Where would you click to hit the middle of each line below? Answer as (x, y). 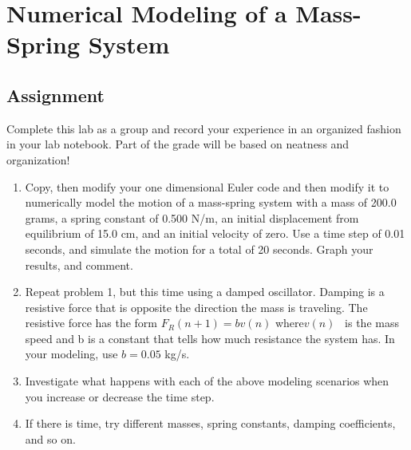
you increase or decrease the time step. (120, 396)
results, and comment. (79, 264)
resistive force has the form (91, 323)
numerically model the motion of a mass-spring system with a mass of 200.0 (211, 202)
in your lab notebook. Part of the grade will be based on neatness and (178, 144)
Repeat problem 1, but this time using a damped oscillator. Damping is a (205, 292)
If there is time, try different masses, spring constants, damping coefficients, (210, 423)
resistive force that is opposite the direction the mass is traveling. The (196, 307)
